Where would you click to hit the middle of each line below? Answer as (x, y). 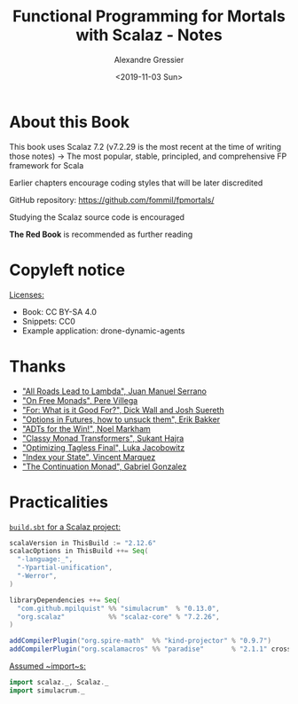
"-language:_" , (45, 559)
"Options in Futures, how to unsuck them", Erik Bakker (121, 419)
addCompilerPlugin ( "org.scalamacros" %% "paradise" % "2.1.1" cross (150, 649)
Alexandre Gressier (149, 59)
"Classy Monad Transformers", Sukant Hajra (103, 438)
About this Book (70, 122)
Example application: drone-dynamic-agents (103, 331)
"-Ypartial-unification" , (65, 568)
